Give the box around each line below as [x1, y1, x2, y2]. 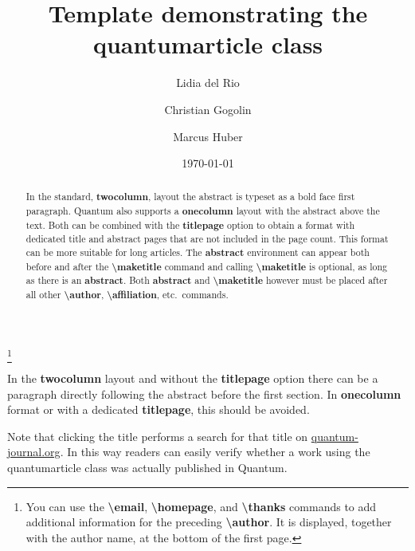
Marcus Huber [173, 128, 243, 144]
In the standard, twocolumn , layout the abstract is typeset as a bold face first [25, 190, 355, 204]
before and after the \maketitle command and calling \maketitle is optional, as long [25, 259, 387, 274]
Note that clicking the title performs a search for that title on [7, 427, 308, 444]
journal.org [7, 443, 61, 460]
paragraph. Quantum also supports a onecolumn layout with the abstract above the [25, 204, 380, 218]
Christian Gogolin [164, 100, 252, 117]
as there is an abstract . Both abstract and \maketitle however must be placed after [25, 274, 388, 288]
